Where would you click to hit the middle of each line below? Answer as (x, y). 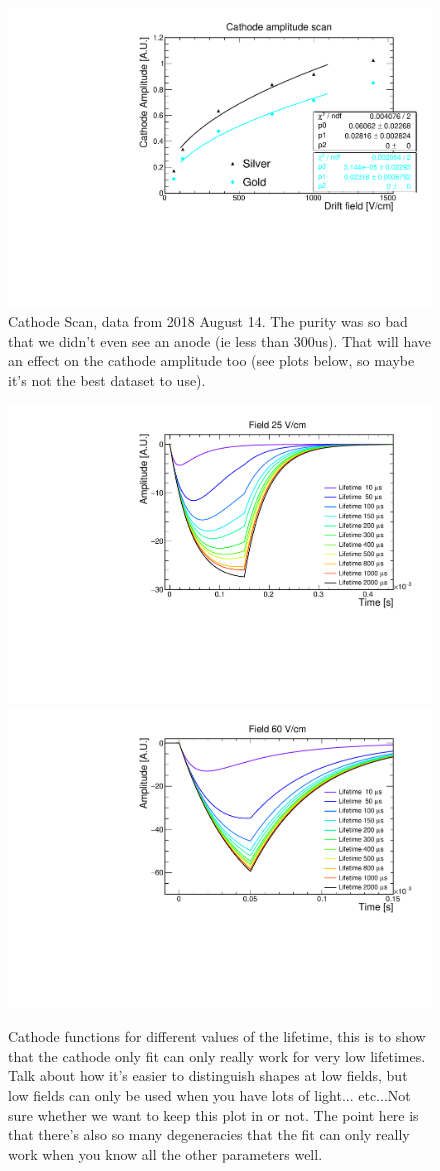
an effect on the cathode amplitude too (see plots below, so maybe (211, 360)
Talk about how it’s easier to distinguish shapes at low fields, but (208, 1075)
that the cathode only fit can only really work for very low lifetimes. (217, 1055)
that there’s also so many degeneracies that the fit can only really (209, 1134)
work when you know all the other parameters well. (165, 1153)
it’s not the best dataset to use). (107, 380)
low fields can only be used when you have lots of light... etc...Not (209, 1094)
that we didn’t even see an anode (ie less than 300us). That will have (219, 340)
